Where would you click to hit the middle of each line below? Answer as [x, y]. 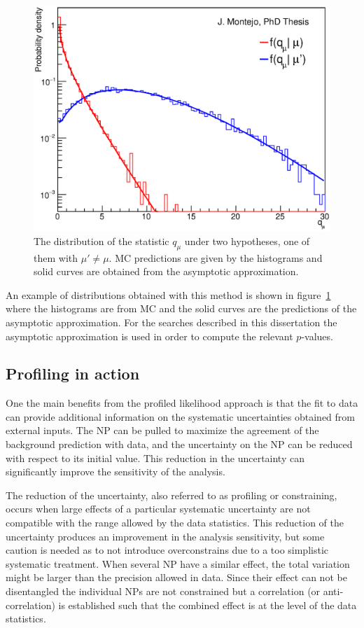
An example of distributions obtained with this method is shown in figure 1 [168, 294]
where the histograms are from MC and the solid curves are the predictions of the [181, 308]
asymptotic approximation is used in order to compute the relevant [149, 336]
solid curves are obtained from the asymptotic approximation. [166, 271]
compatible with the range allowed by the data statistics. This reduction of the [175, 523]
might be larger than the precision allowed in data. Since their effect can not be [176, 577]
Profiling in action [73, 374]
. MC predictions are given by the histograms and [216, 257]
